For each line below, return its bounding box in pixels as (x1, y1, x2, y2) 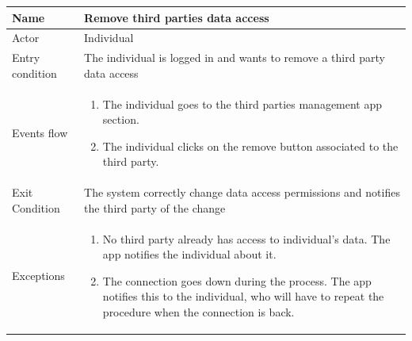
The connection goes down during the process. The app (102, 272, 372, 289)
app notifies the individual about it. (102, 246, 277, 262)
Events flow (12, 125, 68, 141)
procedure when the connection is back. (102, 304, 295, 320)
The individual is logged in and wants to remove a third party (84, 49, 385, 66)
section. (102, 111, 139, 128)
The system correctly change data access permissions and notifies (84, 184, 400, 201)
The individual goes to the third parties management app (102, 95, 383, 112)
